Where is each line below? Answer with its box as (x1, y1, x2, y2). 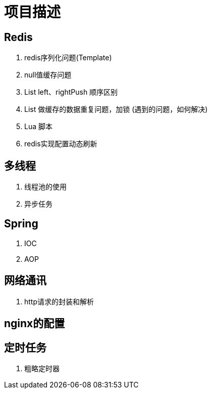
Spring (4, 217, 38, 230)
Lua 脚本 (24, 122, 52, 131)
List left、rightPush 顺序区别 (24, 88, 118, 97)
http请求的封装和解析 (24, 297, 94, 306)
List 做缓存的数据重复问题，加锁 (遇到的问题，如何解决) (24, 105, 208, 114)
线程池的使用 (24, 182, 67, 191)
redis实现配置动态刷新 (24, 139, 97, 148)
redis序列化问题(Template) (24, 53, 112, 62)
